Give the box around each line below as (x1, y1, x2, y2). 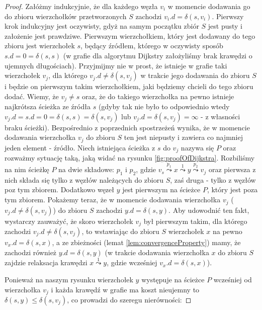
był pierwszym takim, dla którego (143, 215, 247, 226)
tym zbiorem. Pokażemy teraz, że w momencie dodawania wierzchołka (5, 194, 221, 205)
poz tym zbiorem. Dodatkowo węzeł (5, 184, 115, 195)
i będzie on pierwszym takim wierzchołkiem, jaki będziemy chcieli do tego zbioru (5, 81, 253, 92)
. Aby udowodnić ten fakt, (168, 204, 249, 215)
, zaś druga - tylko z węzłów (170, 174, 256, 185)
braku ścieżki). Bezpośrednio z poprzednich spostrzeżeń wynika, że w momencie (5, 122, 250, 132)
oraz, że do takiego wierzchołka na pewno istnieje (81, 91, 234, 101)
